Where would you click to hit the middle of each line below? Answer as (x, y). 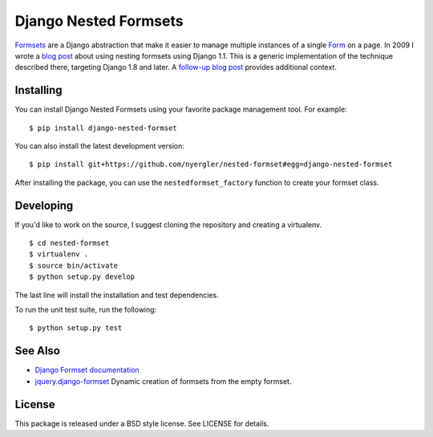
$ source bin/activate (74, 265)
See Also (37, 351)
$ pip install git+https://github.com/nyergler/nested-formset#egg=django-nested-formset (211, 164)
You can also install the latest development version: (99, 146)
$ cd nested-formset (69, 243)
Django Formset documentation (87, 370)
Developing (44, 205)
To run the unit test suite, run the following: (86, 310)
